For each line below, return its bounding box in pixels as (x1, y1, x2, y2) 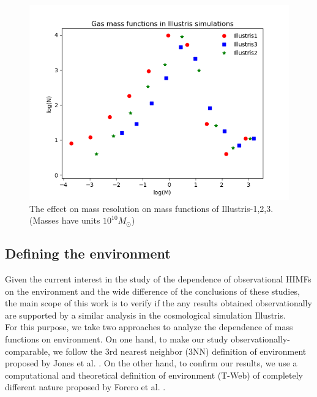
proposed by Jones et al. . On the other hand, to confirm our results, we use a (5, 357, 297, 369)
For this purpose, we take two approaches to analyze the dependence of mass (5, 320, 293, 333)
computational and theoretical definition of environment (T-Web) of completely (5, 368, 304, 381)
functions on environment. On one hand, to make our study (5, 332, 228, 345)
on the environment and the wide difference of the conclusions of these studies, (5, 284, 300, 297)
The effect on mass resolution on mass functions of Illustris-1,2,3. (29, 202, 274, 214)
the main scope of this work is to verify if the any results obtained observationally (5, 297, 312, 309)
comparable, (5, 344, 50, 357)
